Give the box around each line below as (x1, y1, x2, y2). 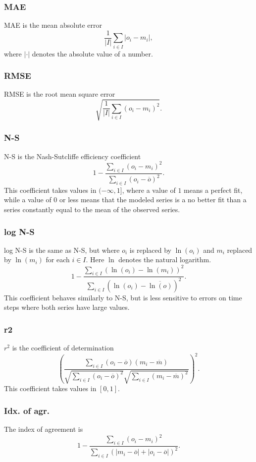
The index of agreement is (4, 424, 83, 434)
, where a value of (122, 184, 176, 195)
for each (46, 254, 70, 265)
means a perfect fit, (184, 184, 243, 195)
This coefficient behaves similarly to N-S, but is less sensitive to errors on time (4, 292, 242, 302)
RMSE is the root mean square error (4, 89, 115, 99)
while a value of (4, 194, 51, 205)
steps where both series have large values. (4, 302, 130, 312)
